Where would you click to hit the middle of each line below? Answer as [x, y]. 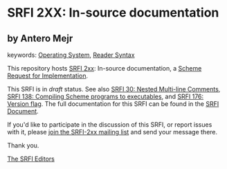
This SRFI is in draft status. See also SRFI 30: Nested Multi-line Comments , [114, 89]
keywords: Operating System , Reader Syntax [71, 55]
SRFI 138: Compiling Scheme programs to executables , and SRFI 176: [106, 96]
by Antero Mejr [40, 38]
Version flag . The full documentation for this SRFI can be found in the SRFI [113, 104]
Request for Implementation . [48, 75]
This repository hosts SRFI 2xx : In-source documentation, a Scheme [105, 68]
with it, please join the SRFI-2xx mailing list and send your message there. [112, 132]
